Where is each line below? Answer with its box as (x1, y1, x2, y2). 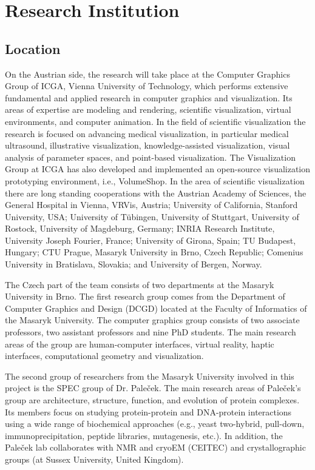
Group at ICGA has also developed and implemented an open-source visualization (5, 163, 311, 175)
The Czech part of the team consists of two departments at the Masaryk (5, 278, 274, 290)
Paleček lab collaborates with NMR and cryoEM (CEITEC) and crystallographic (5, 441, 306, 454)
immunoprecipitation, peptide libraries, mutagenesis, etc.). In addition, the (5, 429, 283, 441)
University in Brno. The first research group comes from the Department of (5, 290, 285, 303)
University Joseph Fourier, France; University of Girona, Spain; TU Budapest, (5, 233, 296, 246)
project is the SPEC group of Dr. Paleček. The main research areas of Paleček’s (5, 381, 301, 394)
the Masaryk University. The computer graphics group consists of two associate (5, 314, 300, 326)
